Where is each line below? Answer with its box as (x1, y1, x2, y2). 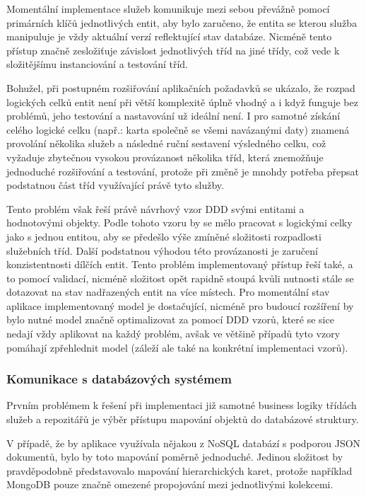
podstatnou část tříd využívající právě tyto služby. (6, 178, 224, 192)
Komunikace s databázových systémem (6, 370, 232, 388)
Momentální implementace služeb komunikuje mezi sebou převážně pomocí (6, 1, 330, 16)
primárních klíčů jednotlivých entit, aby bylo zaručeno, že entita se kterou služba (6, 15, 358, 30)
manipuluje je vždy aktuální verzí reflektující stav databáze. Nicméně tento (6, 29, 332, 44)
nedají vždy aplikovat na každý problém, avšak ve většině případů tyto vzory (6, 326, 341, 341)
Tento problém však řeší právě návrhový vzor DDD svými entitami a (6, 201, 305, 216)
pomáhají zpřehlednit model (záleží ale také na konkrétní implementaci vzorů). (6, 340, 348, 354)
